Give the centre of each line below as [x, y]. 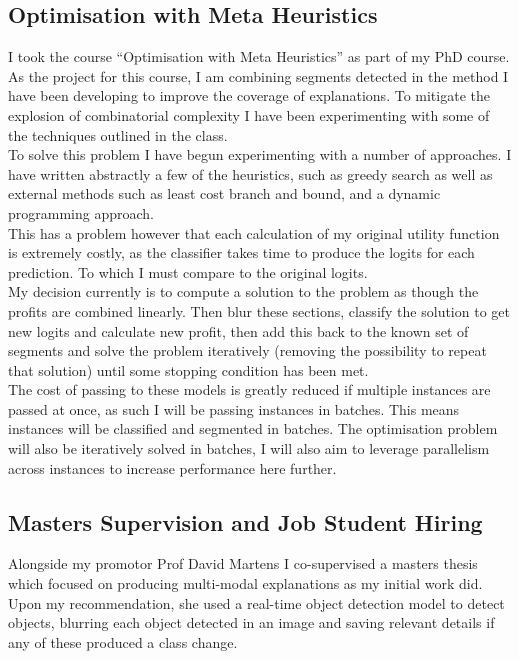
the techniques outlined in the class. [118, 134]
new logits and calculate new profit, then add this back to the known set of [238, 330]
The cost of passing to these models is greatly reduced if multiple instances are [249, 389]
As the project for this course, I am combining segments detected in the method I [258, 75]
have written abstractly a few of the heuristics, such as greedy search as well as [250, 173]
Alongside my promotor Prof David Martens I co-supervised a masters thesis [243, 563]
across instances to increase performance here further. [172, 467]
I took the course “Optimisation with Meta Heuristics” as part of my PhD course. [259, 56]
